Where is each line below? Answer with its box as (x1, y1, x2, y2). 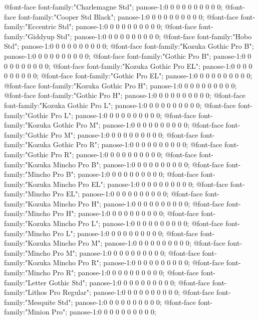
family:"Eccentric (4, 21, 56, 32)
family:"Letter (4, 277, 47, 287)
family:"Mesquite (4, 296, 56, 307)
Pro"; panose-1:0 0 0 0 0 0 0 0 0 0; (52, 306, 156, 317)
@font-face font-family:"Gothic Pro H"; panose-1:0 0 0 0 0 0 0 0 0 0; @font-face (4, 90, 245, 100)
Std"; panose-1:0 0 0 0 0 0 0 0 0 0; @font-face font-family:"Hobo (57, 31, 252, 41)
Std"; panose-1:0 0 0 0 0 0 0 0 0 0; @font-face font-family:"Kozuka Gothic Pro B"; (4, 41, 254, 51)
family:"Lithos (4, 287, 47, 297)
